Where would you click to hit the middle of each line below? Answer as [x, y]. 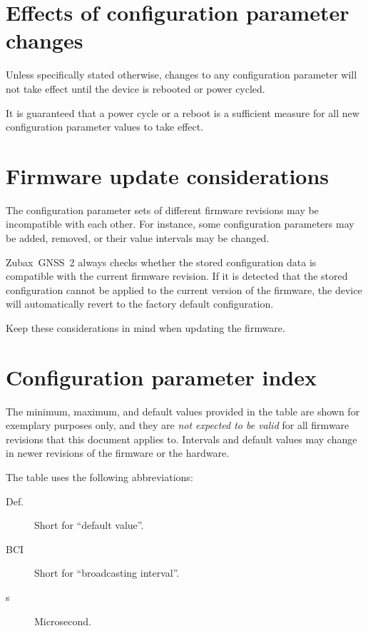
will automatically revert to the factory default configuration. [140, 304]
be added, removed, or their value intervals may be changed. [138, 238]
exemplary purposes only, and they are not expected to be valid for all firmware [178, 425]
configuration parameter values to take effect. [105, 127]
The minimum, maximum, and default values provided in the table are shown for [183, 411]
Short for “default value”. [89, 525]
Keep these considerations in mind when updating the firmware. [145, 327]
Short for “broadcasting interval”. [107, 573]
